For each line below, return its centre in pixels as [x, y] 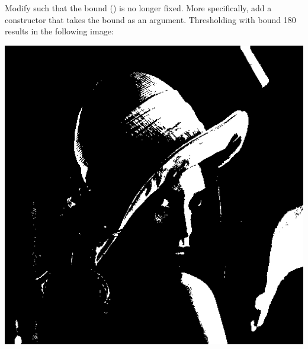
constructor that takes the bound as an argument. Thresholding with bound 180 [150, 19]
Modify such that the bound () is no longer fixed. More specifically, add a [138, 8]
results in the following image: [59, 31]
